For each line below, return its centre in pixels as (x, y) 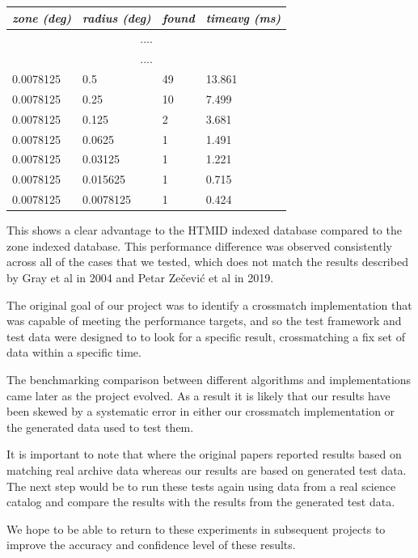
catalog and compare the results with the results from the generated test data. (201, 502)
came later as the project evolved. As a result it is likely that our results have (198, 395)
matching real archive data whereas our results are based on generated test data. (207, 469)
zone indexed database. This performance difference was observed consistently (199, 245)
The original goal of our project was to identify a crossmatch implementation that (209, 304)
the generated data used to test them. (100, 427)
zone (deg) (42, 17)
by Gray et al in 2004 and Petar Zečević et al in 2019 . (140, 277)
